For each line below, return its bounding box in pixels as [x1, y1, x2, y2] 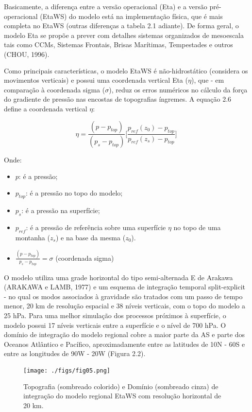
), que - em [191, 75, 224, 85]
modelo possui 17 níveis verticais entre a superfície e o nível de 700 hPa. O [4, 320, 226, 330]
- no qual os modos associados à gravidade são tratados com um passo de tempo [4, 291, 243, 301]
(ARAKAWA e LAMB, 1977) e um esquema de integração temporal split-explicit [4, 282, 245, 292]
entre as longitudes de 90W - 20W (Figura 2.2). [4, 348, 146, 358]
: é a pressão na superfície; [21, 205, 100, 215]
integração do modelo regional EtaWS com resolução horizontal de [23, 391, 221, 401]
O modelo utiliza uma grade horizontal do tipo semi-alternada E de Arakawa [4, 272, 233, 282]
